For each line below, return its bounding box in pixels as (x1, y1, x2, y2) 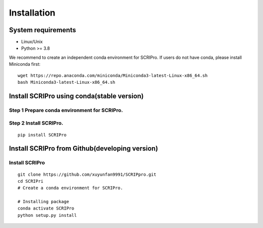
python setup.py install (18, 212, 77, 218)
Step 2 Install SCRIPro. (9, 120, 63, 127)
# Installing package (18, 199, 69, 205)
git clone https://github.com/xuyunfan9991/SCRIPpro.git (18, 171, 157, 177)
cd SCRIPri (18, 178, 44, 184)
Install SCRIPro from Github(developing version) (9, 144, 158, 153)
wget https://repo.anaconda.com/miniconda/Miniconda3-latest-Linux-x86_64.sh (18, 73, 208, 78)
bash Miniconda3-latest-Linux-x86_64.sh (18, 79, 115, 85)
